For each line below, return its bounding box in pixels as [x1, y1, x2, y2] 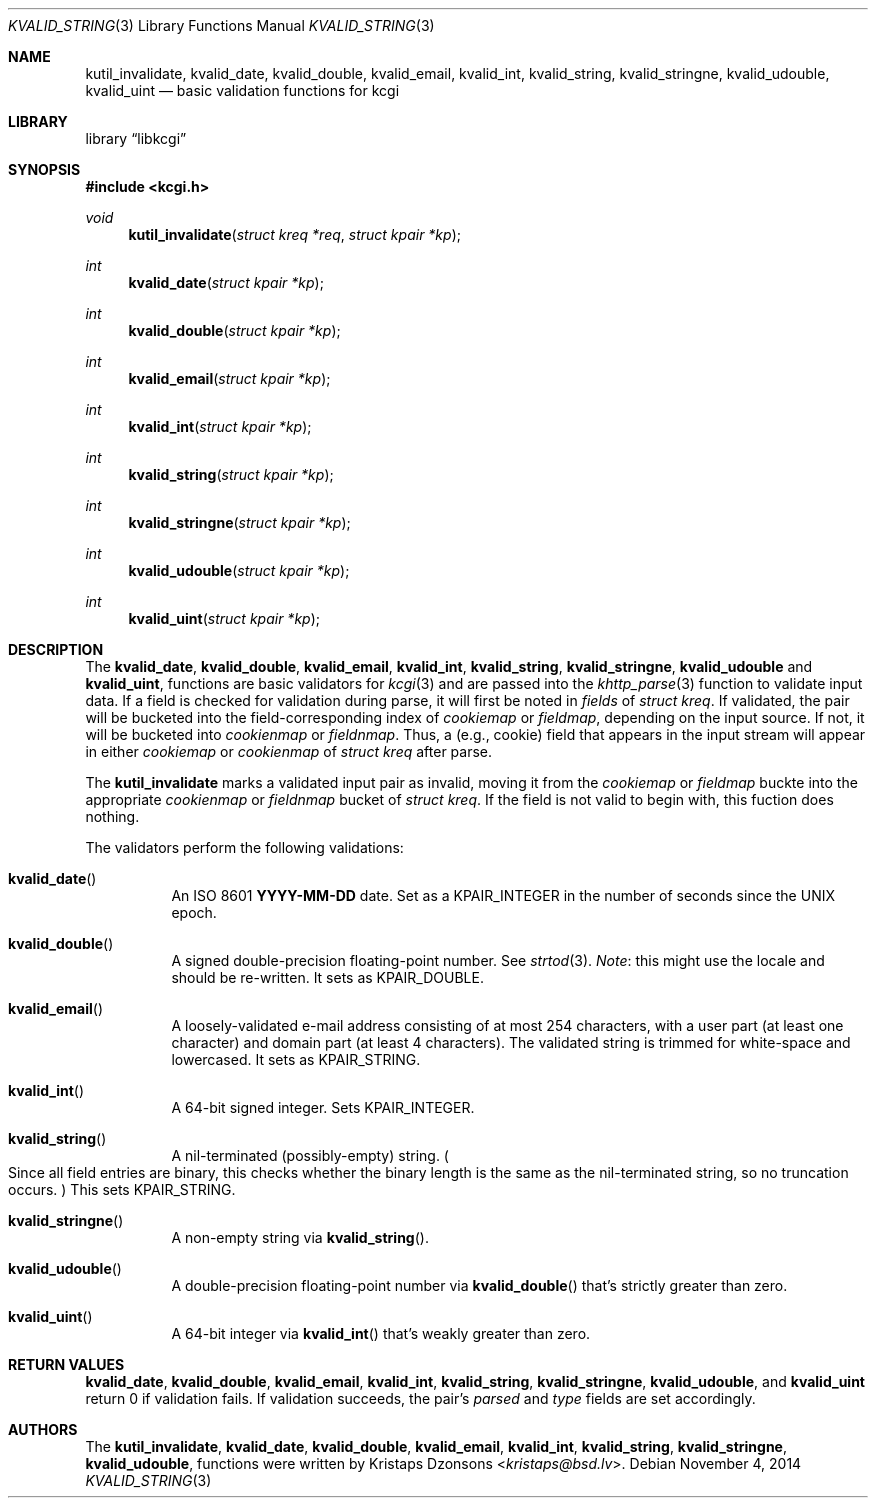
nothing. [85, 808, 140, 825]
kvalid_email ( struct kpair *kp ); [128, 370, 331, 387]
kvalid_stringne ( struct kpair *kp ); [128, 514, 351, 531]
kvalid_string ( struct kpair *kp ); [128, 466, 334, 483]
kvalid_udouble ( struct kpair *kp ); [128, 562, 350, 579]
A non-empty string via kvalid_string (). [171, 1229, 429, 1246]
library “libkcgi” [85, 130, 187, 147]
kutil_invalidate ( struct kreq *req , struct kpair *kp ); [128, 226, 461, 243]
